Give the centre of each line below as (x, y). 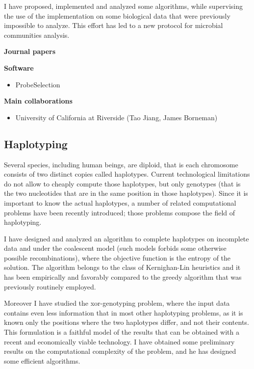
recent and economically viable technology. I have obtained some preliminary (119, 341)
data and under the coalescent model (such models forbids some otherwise (115, 248)
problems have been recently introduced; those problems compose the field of (120, 212)
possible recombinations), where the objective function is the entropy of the (117, 257)
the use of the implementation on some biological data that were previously (117, 15)
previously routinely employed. (50, 286)
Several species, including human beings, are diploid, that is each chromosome (121, 164)
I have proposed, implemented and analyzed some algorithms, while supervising (124, 6)
